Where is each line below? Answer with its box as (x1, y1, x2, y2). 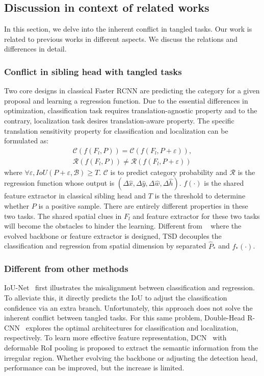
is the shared (204, 178, 244, 188)
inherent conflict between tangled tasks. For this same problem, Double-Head (4, 312, 245, 323)
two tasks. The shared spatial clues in (4, 210, 122, 221)
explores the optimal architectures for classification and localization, (25, 322, 239, 333)
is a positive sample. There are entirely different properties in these (38, 200, 248, 211)
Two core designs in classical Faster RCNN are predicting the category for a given (4, 85, 260, 96)
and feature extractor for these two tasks (133, 210, 260, 221)
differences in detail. (4, 43, 67, 54)
